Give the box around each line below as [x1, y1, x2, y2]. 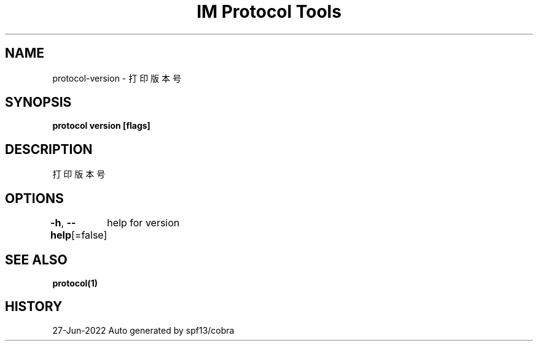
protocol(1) [52, 277, 98, 288]
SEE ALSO [5, 252, 68, 267]
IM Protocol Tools [197, 1, 341, 22]
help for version [107, 217, 180, 229]
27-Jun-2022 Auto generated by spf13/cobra [52, 325, 235, 336]
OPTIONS [5, 190, 64, 206]
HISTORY [5, 299, 63, 315]
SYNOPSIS [5, 94, 72, 110]
